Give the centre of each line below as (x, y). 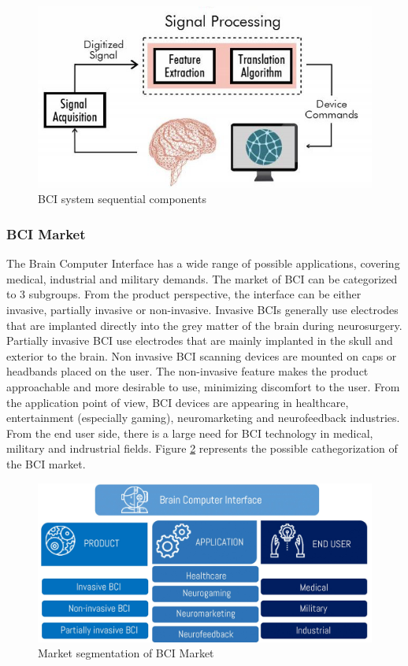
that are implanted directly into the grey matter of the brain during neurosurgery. (204, 325)
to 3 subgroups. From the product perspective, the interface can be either (184, 294)
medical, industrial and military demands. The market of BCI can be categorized (202, 278)
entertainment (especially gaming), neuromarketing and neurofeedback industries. (203, 418)
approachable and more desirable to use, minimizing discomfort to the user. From (203, 386)
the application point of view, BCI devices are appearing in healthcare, (178, 402)
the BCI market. (46, 463)
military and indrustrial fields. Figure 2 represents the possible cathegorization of (202, 448)
